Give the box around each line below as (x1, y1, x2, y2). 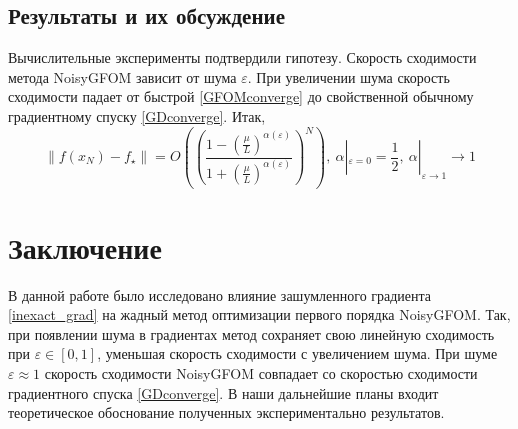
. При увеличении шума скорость (247, 66, 450, 87)
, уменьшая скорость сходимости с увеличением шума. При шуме (97, 343, 498, 364)
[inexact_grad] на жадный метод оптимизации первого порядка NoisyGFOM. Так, (8, 304, 511, 325)
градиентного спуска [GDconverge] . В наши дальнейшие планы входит (8, 382, 439, 403)
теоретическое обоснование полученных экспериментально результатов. (8, 402, 445, 423)
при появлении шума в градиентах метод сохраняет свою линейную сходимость (8, 323, 495, 344)
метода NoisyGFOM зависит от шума (8, 66, 237, 87)
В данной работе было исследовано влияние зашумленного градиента (8, 284, 432, 305)
